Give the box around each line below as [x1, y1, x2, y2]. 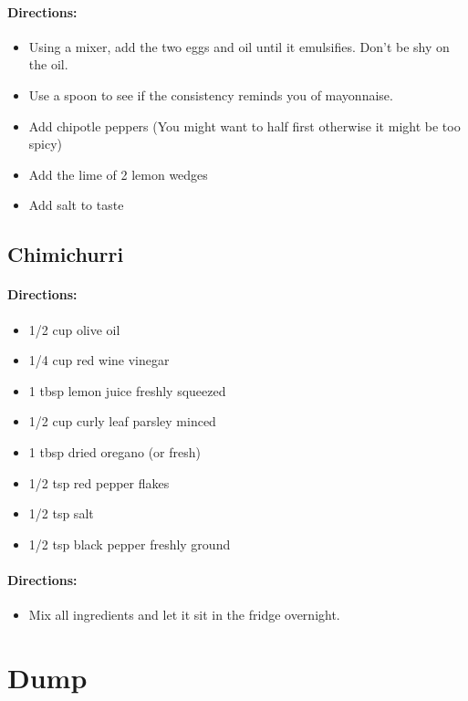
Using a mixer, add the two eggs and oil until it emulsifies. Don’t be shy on [28, 37, 450, 56]
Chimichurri [7, 240, 124, 268]
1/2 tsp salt [28, 504, 94, 523]
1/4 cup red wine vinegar [28, 350, 170, 370]
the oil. [28, 55, 68, 74]
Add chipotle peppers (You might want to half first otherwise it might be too [28, 116, 461, 135]
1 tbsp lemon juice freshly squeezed [28, 381, 226, 400]
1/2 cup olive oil [28, 319, 120, 339]
